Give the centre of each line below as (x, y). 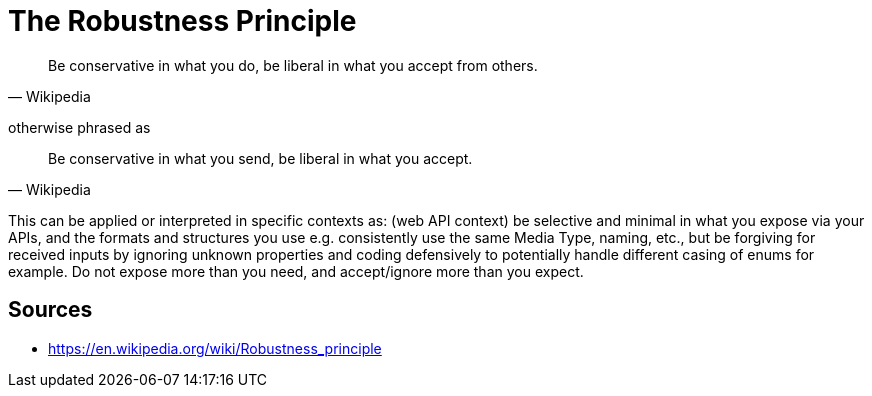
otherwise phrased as (79, 127)
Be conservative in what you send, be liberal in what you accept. (260, 158)
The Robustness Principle (182, 21)
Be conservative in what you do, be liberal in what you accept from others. (293, 65)
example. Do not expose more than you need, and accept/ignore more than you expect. (296, 271)
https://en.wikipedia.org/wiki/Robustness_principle (215, 348)
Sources (50, 310)
